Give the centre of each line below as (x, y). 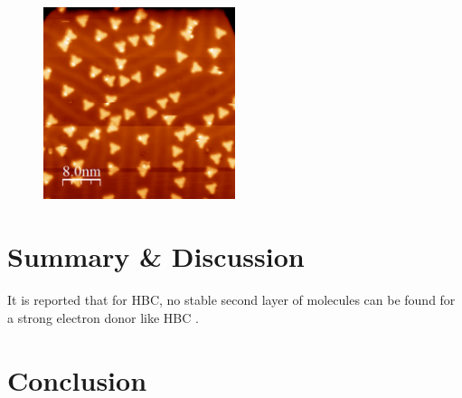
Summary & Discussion (156, 256)
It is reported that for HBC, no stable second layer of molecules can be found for (231, 300)
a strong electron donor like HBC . (103, 317)
